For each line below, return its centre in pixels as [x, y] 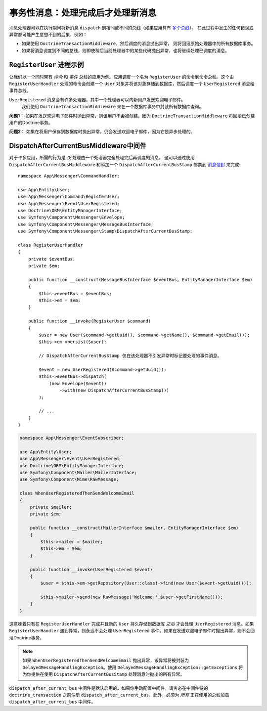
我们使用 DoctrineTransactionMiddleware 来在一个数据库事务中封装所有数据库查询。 [112, 107]
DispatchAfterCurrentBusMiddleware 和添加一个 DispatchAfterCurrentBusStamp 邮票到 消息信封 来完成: [125, 164]
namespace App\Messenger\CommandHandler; [69, 176]
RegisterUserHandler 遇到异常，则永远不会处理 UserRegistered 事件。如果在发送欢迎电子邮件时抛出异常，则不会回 [132, 631]
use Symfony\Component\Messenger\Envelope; [71, 217]
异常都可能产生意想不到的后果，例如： [48, 34]
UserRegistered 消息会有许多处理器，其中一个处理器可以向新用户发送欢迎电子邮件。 [97, 99]
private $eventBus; [52, 259]
